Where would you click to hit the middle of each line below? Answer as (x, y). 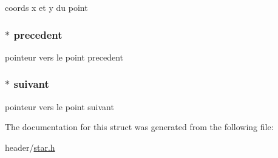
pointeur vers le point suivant (59, 106)
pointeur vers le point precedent (64, 57)
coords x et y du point (46, 7)
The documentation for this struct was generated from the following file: (139, 127)
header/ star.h (30, 147)
